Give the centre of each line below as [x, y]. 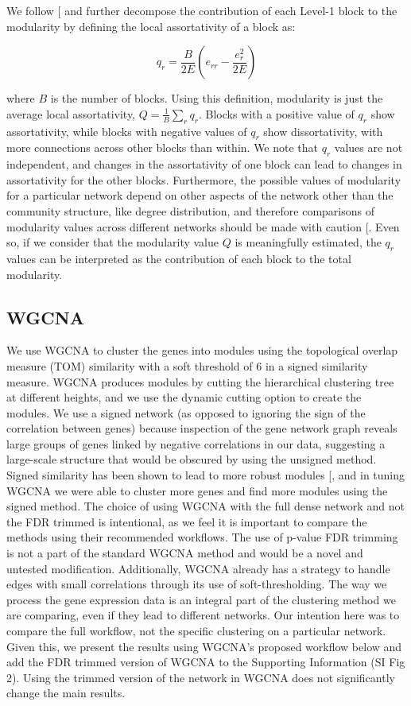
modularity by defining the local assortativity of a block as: [151, 26]
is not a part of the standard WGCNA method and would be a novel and [185, 553]
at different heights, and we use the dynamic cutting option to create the [184, 397]
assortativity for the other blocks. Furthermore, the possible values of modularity [204, 179]
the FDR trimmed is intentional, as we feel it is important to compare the [187, 521]
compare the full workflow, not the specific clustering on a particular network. [196, 631]
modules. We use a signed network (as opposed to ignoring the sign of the [186, 412]
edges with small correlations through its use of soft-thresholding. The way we [197, 584]
